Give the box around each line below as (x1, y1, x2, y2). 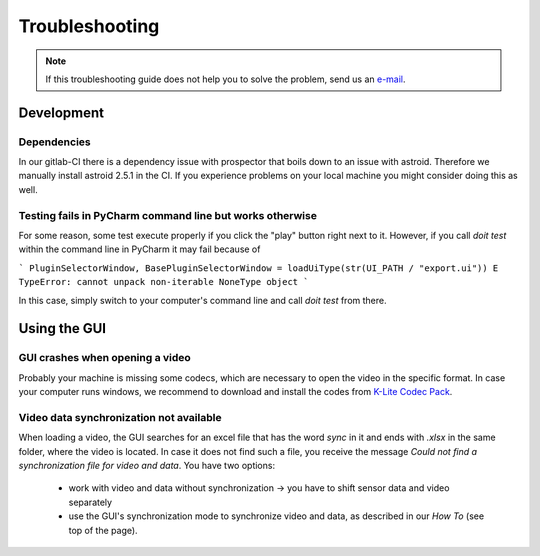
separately (68, 496, 113, 508)
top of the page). (68, 524, 139, 536)
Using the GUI (18, 320, 107, 337)
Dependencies (18, 135, 92, 149)
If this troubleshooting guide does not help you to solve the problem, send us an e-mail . (45, 73, 406, 85)
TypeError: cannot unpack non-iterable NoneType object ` (18, 276, 309, 288)
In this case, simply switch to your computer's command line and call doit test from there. (18, 294, 387, 306)
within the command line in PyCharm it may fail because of (18, 243, 261, 255)
